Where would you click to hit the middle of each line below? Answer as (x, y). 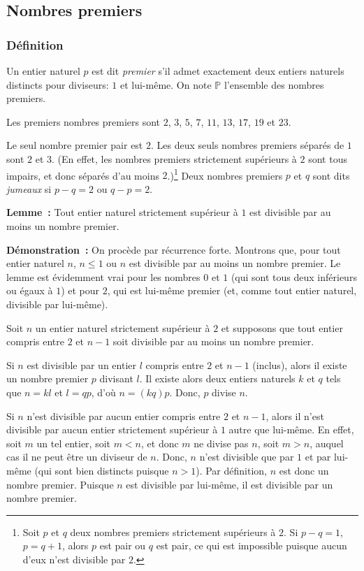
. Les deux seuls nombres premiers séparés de (247, 145)
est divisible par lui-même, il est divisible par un (230, 484)
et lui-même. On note (166, 84)
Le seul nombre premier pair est (75, 145)
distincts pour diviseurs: (58, 84)
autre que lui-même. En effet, (291, 429)
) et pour (80, 290)
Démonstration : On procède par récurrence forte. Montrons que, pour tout (174, 249)
